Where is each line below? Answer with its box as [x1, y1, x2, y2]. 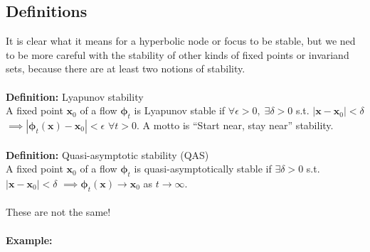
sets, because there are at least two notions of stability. [6, 61, 245, 76]
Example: [6, 232, 53, 247]
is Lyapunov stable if [134, 103, 226, 118]
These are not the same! [6, 204, 111, 219]
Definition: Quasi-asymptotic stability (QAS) [6, 147, 209, 162]
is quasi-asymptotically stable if [134, 161, 272, 176]
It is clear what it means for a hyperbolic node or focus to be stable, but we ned [6, 33, 356, 48]
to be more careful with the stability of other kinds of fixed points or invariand [6, 47, 349, 62]
